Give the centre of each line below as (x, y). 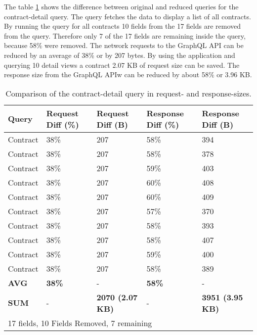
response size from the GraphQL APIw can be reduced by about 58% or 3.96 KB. (128, 74)
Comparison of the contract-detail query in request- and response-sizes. (128, 93)
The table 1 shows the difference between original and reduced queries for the (121, 6)
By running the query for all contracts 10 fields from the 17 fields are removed (123, 26)
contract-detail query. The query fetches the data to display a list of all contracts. (128, 16)
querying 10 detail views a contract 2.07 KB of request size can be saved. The (122, 65)
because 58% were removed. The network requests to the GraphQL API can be (124, 45)
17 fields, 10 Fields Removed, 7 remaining (80, 323)
